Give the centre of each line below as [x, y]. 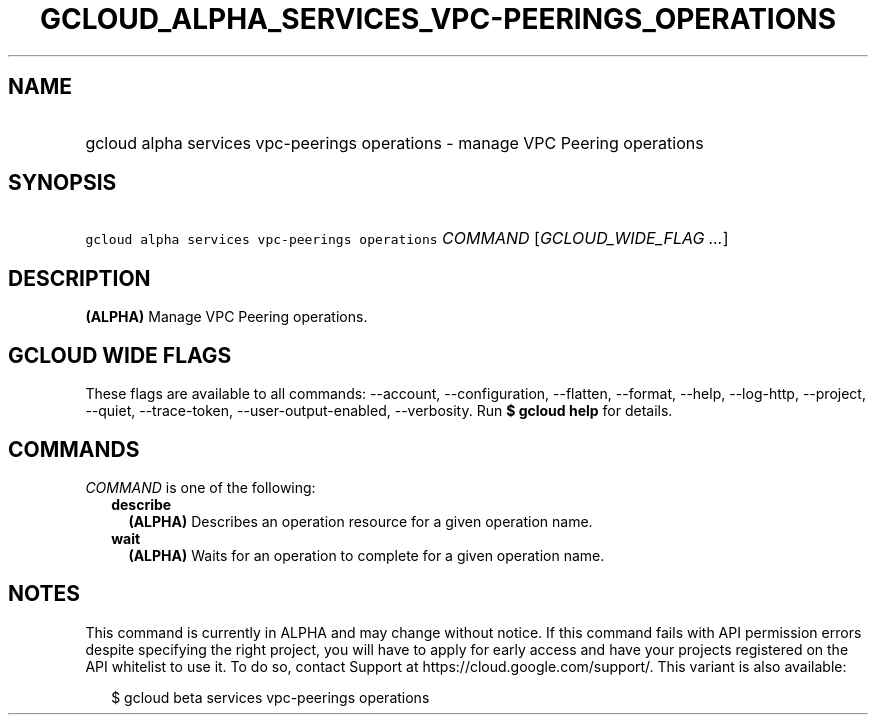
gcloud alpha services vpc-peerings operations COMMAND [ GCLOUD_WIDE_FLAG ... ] [407, 238]
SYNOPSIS [62, 183]
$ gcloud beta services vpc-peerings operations [270, 697]
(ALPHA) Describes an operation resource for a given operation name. [360, 521]
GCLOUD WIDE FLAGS [120, 355]
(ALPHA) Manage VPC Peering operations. [226, 317]
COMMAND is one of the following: [200, 487]
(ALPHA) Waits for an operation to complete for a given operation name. [366, 555]
